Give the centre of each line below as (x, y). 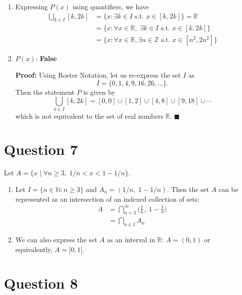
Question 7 (41, 149)
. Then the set (188, 189)
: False (46, 58)
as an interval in (131, 240)
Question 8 (41, 283)
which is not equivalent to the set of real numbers (89, 116)
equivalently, (34, 249)
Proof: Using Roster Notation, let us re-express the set (98, 75)
